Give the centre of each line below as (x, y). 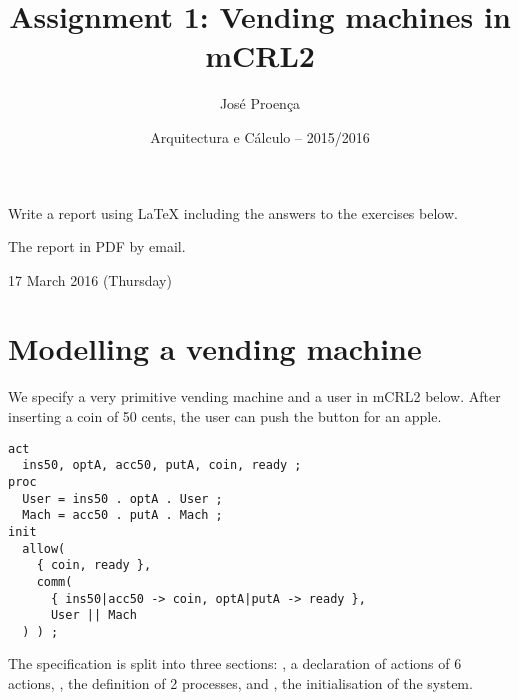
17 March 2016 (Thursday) (90, 279)
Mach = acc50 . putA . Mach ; (122, 515)
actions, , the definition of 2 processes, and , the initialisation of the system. (240, 683)
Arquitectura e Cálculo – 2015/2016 (260, 136)
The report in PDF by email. (97, 246)
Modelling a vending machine (215, 348)
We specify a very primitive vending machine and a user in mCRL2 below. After (254, 396)
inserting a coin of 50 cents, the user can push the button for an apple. (225, 416)
